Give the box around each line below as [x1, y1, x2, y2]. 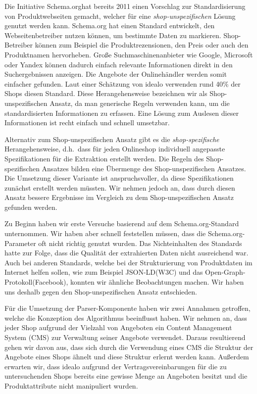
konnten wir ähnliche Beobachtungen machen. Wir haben [70, 277, 244, 287]
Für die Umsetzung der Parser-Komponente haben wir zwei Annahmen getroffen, [4, 303, 251, 313]
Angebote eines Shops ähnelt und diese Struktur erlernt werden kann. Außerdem [4, 351, 249, 362]
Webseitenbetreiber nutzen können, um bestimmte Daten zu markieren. [4, 30, 221, 40]
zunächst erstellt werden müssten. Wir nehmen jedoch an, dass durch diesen [4, 182, 235, 193]
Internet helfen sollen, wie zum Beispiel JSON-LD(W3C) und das [4, 267, 203, 277]
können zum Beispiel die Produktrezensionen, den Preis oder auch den [35, 40, 249, 50]
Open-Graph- [205, 267, 246, 277]
